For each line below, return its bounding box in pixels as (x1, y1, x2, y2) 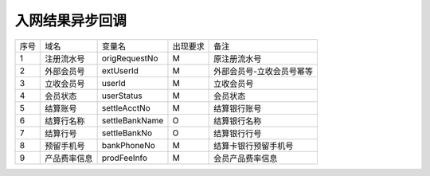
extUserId (101, 65, 139, 76)
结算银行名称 (213, 115, 262, 127)
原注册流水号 (213, 53, 262, 64)
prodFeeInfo (101, 152, 147, 163)
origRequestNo (101, 53, 158, 64)
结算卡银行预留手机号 (213, 140, 294, 151)
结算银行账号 (213, 103, 262, 114)
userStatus (101, 90, 143, 101)
